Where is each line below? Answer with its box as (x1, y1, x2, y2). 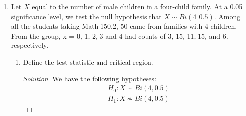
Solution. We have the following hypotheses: (23, 73, 156, 83)
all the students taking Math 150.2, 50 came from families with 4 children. (11, 21, 237, 31)
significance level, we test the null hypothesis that (11, 11, 162, 21)
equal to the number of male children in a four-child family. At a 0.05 (32, 1, 243, 11)
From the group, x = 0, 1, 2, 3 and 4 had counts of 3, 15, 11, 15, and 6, (11, 30, 228, 40)
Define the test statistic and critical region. (23, 56, 153, 67)
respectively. (11, 40, 49, 50)
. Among (214, 11, 241, 21)
